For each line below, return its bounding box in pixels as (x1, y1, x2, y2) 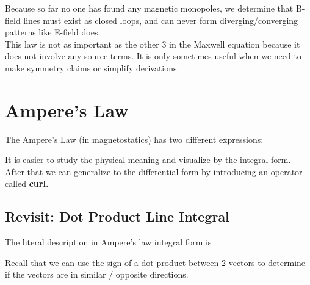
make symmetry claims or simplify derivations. (5, 61, 179, 74)
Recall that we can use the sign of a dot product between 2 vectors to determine (5, 256, 306, 269)
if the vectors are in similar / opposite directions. (5, 268, 189, 281)
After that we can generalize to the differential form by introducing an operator (5, 165, 303, 178)
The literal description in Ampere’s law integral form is (5, 236, 212, 248)
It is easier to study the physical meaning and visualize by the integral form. (5, 153, 291, 166)
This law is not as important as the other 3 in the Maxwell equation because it (5, 37, 300, 50)
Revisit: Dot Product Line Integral (5, 207, 229, 226)
